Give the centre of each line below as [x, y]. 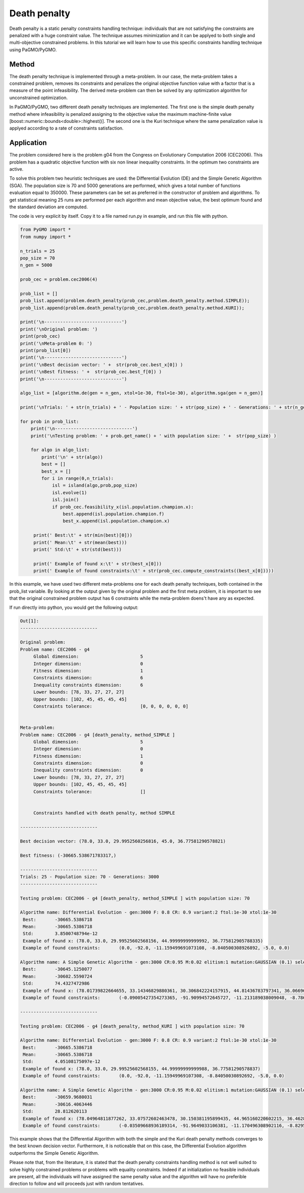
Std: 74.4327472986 [56, 984]
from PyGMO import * [45, 230]
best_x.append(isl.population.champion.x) [116, 521]
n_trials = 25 [37, 251]
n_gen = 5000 [36, 265]
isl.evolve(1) [69, 492]
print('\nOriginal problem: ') [59, 329]
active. [16, 169]
